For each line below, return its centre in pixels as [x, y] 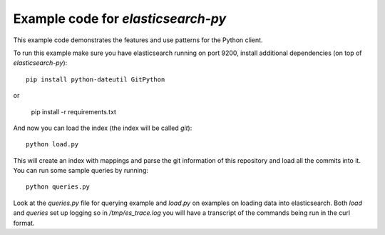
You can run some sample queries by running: [81, 171]
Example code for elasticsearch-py [120, 19]
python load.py [52, 144]
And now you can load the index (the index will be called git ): [103, 128]
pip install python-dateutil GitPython [96, 79]
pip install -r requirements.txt [74, 111]
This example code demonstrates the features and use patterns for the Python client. [138, 40]
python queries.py [58, 187]
